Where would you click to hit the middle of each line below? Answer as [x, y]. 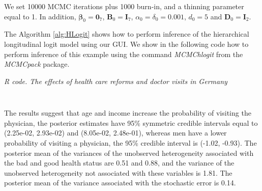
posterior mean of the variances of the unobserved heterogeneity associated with [129, 153]
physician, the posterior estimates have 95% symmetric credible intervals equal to [131, 122]
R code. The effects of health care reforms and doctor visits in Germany [116, 81]
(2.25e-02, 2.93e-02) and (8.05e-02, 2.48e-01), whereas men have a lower [115, 133]
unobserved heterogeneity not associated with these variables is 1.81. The [118, 172]
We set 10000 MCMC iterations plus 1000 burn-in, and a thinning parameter [124, 6]
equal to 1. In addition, [40, 16]
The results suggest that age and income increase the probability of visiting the [128, 113]
